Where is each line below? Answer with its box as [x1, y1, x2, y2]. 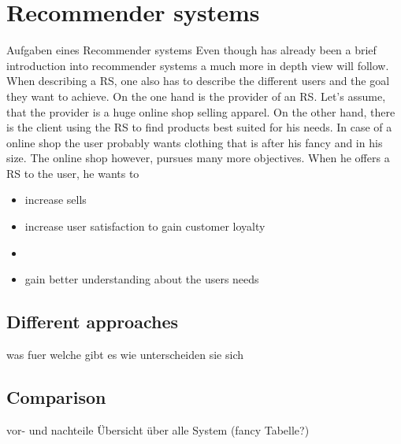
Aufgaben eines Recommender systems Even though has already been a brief [6, 42, 377, 58]
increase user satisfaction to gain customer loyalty [24, 218, 265, 235]
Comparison [6, 385, 106, 409]
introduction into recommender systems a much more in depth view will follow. [6, 57, 389, 73]
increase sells [24, 191, 87, 208]
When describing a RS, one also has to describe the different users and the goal [6, 72, 390, 89]
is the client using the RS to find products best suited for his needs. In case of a [6, 119, 392, 135]
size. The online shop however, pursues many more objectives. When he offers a [6, 150, 390, 166]
